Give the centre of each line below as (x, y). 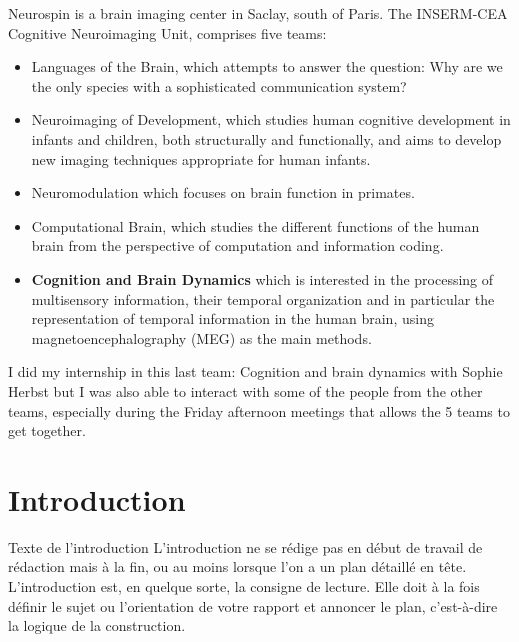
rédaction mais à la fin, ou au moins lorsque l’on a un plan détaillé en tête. (237, 566)
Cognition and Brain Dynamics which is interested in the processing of (262, 278)
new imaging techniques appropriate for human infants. (201, 158)
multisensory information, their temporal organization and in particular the (263, 298)
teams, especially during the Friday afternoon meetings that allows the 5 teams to (259, 410)
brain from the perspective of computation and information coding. (237, 245)
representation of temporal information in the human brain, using (232, 318)
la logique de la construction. (97, 625)
